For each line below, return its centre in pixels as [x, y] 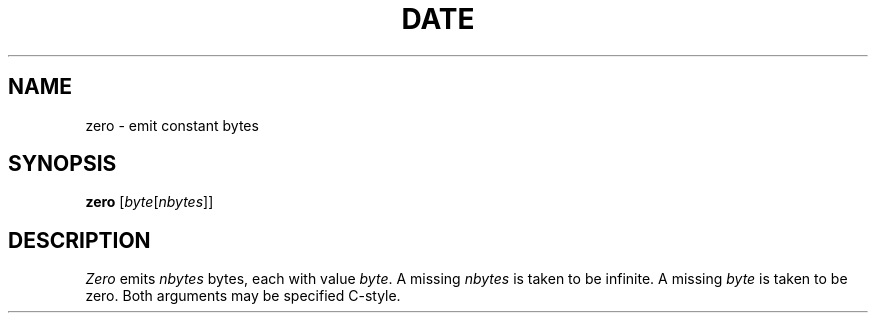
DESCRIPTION [79, 240]
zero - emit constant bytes [172, 125]
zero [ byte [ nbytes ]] [149, 202]
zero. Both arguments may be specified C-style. [243, 296]
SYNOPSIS [62, 164]
